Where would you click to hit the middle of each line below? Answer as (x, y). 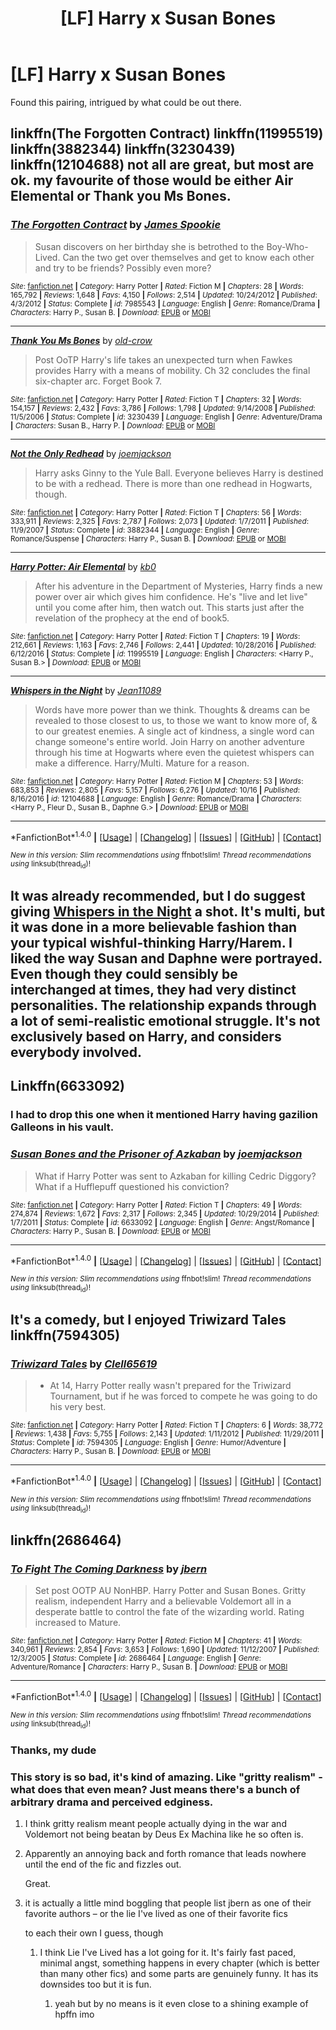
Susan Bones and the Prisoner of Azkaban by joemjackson (156, 1154)
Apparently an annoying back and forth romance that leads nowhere (165, 1854)
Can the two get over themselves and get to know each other (188, 257)
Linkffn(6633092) (67, 1086)
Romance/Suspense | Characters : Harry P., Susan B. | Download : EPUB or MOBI (148, 538)
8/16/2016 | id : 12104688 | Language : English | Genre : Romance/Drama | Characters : (156, 798)
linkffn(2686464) (66, 1540)
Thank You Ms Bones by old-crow (81, 340)
